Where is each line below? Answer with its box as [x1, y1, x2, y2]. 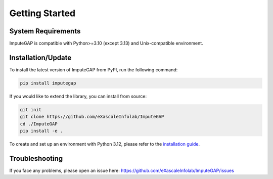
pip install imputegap [20, 80, 76, 86]
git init [20, 107, 42, 112]
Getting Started [9, 8, 76, 19]
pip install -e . [20, 128, 63, 134]
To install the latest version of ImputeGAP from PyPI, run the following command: [9, 66, 178, 73]
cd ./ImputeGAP [20, 121, 58, 126]
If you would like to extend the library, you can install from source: [9, 93, 147, 99]
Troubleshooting [9, 154, 63, 163]
